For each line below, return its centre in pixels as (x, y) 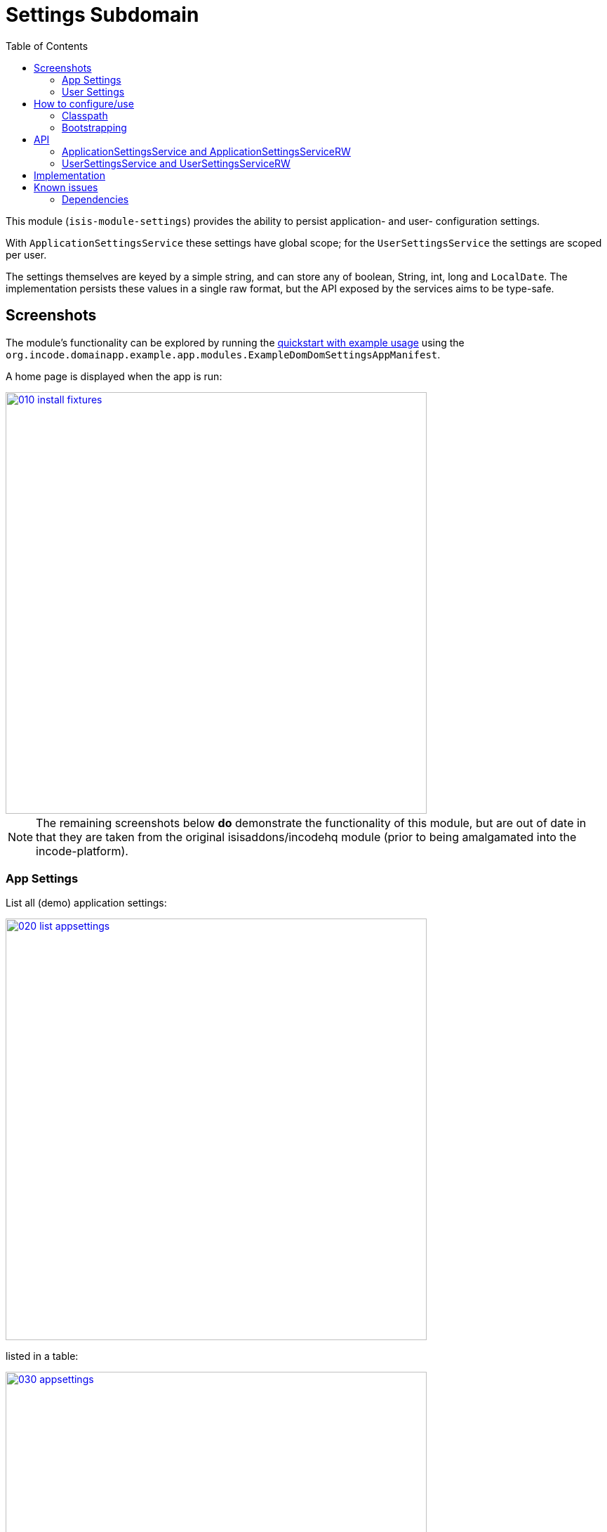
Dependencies (95, 199)
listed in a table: (42, 1356)
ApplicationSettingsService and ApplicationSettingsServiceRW (206, 151)
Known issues (66, 187)
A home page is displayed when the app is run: (114, 376)
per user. (26, 254)
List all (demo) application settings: (86, 903)
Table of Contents (47, 46)
